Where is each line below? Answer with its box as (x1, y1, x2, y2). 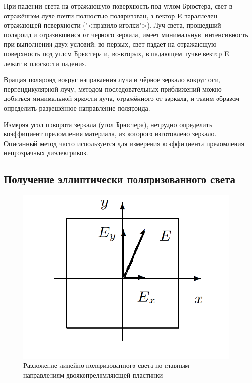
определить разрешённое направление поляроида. (4, 102, 150, 113)
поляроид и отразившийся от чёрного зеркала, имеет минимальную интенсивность (4, 29, 248, 39)
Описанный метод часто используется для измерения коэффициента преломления (4, 138, 244, 148)
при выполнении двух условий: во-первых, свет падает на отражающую (4, 39, 217, 49)
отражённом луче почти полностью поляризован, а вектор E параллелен (4, 10, 218, 20)
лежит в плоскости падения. (4, 58, 87, 68)
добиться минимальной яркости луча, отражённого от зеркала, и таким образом (4, 93, 240, 103)
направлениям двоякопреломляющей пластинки (23, 370, 163, 380)
